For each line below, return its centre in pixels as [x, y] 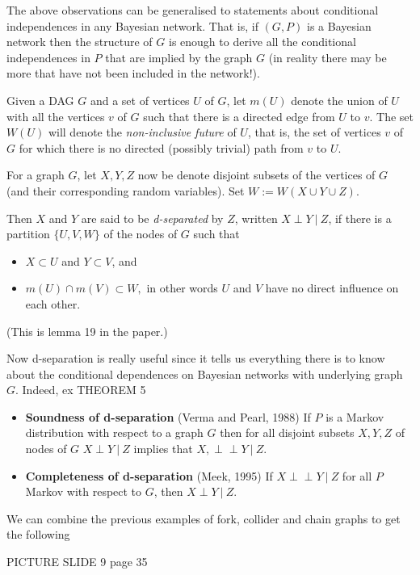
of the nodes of [141, 234]
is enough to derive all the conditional [262, 42]
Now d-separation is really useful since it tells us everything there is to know [196, 358]
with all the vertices [56, 116]
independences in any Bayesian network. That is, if [132, 25]
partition [28, 234]
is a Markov [355, 416]
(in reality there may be [328, 57]
